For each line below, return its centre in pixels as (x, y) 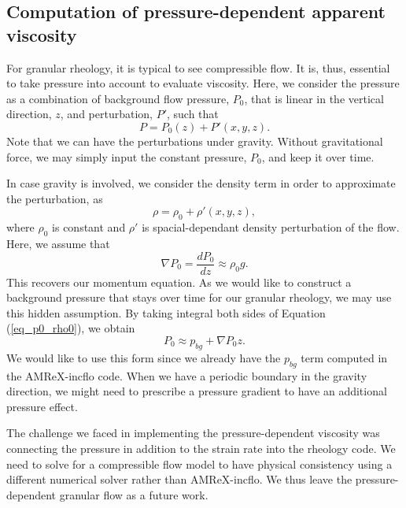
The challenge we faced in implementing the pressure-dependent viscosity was (193, 433)
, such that (193, 114)
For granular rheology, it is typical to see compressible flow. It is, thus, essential (198, 67)
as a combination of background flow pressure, (118, 98)
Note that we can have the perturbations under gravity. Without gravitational (195, 141)
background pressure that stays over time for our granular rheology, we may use (199, 297)
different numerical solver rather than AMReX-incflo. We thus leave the (179, 479)
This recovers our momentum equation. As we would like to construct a (179, 282)
